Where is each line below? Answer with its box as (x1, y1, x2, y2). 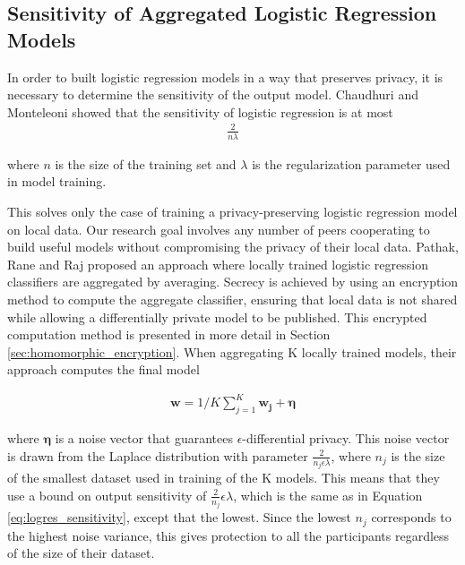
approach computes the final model (7, 360, 200, 379)
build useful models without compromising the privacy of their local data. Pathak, (7, 237, 459, 256)
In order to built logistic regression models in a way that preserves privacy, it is (7, 67, 443, 86)
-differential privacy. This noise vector (242, 429, 450, 448)
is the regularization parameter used (252, 154, 451, 173)
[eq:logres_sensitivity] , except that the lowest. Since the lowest (7, 508, 351, 526)
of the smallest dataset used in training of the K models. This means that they (7, 468, 440, 487)
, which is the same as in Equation (233, 485, 423, 504)
